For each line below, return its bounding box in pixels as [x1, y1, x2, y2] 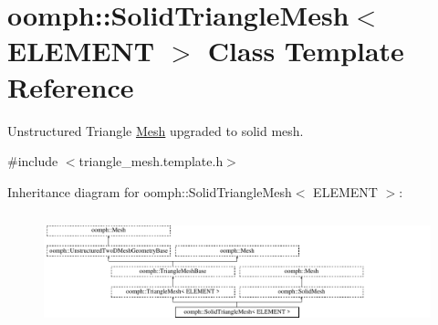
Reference [7, 68, 134, 105]
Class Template [207, 32, 404, 69]
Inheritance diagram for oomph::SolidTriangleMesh [7, 182, 292, 201]
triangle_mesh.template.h [78, 152, 224, 171]
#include [7, 152, 58, 171]
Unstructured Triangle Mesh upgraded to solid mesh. [7, 121, 304, 140]
